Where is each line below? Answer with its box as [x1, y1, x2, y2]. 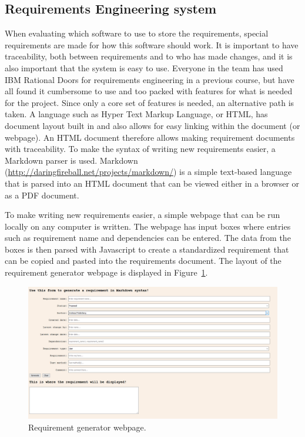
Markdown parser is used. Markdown [5, 154, 138, 166]
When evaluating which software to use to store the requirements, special [5, 27, 269, 39]
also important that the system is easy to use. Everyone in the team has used [5, 61, 283, 74]
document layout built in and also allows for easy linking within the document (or [5, 119, 300, 131]
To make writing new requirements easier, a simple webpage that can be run [5, 208, 280, 221]
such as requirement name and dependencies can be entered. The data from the [5, 231, 291, 244]
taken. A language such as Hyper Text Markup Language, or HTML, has [5, 108, 268, 120]
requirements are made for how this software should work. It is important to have [5, 38, 299, 51]
